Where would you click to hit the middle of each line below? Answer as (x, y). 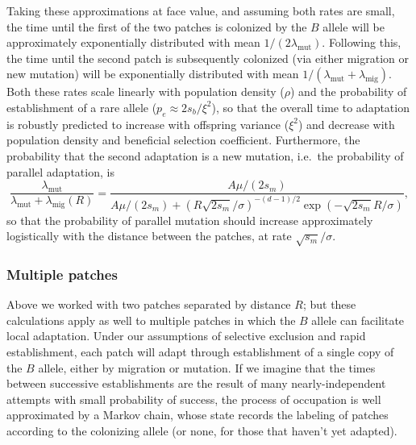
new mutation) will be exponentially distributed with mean (153, 74)
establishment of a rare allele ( (82, 107)
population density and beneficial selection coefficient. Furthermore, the (183, 140)
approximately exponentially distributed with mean (133, 42)
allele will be (354, 26)
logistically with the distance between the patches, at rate (149, 236)
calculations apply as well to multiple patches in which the (151, 320)
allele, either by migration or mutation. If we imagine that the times (207, 367)
